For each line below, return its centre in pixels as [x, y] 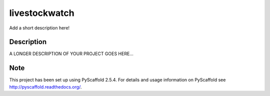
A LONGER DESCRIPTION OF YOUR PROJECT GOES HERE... [71, 54]
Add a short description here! [39, 28]
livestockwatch [42, 13]
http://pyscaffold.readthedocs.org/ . [45, 87]
